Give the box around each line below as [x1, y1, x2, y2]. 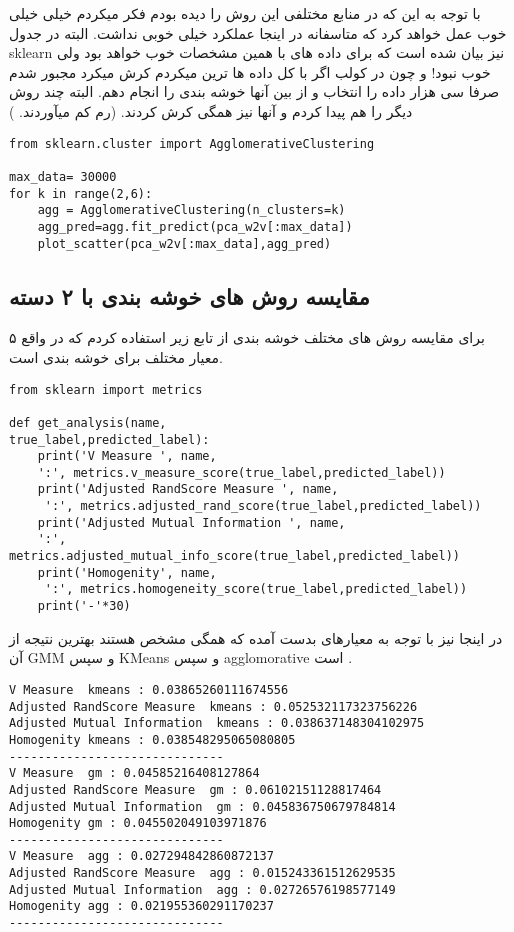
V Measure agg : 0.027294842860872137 [9, 849, 274, 864]
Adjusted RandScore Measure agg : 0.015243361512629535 [9, 866, 396, 881]
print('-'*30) [37, 599, 131, 614]
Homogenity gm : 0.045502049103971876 [9, 816, 267, 831]
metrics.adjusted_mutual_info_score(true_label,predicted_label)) [9, 549, 461, 564]
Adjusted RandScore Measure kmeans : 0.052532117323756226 [9, 699, 418, 714]
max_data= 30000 [9, 169, 117, 184]
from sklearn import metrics [9, 382, 203, 397]
